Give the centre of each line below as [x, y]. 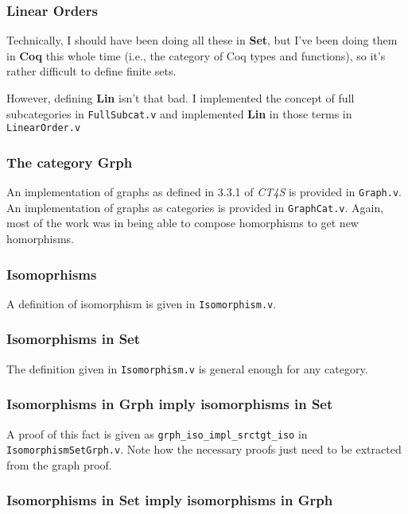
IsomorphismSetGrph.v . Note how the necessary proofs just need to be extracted [204, 449]
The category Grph [70, 162]
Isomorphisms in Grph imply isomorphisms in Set [170, 404]
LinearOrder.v [44, 128]
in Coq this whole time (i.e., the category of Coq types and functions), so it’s [196, 55]
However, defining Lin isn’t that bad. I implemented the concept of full [181, 98]
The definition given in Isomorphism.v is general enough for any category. [187, 368]
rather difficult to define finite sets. [91, 71]
